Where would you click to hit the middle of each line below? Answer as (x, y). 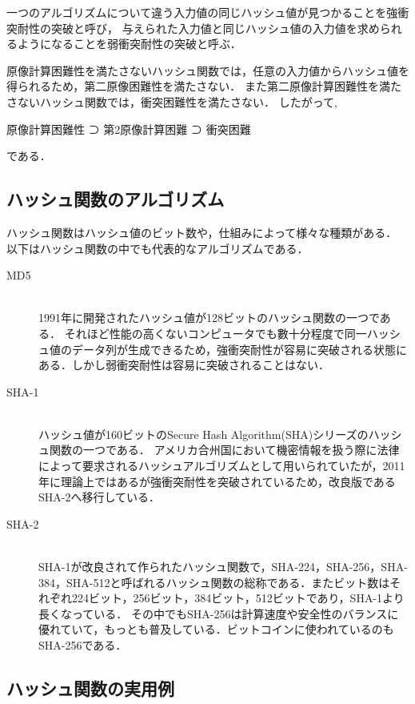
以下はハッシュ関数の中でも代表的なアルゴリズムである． (158, 248)
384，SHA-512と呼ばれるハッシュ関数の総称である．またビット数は (214, 582)
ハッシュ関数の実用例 (90, 688)
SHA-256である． (83, 645)
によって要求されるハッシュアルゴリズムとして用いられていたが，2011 (222, 466)
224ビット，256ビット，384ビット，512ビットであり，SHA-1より (238, 598)
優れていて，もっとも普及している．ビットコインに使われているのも (216, 629)
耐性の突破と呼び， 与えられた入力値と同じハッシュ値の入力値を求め (198, 28)
